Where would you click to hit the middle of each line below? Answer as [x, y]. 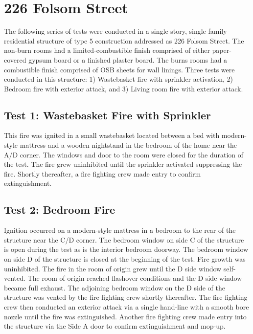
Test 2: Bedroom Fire [60, 210]
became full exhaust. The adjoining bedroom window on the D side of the [115, 287]
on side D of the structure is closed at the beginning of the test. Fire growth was [125, 259]
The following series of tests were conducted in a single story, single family [115, 31]
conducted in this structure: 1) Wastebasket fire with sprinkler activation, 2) [119, 79]
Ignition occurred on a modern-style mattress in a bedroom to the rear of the [120, 230]
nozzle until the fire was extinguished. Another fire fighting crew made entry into [125, 316]
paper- [222, 50]
